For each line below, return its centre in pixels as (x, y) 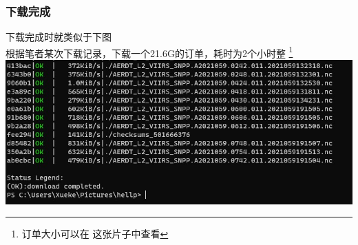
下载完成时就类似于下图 (59, 37)
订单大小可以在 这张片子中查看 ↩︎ (95, 234)
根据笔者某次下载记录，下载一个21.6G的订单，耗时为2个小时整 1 (149, 52)
